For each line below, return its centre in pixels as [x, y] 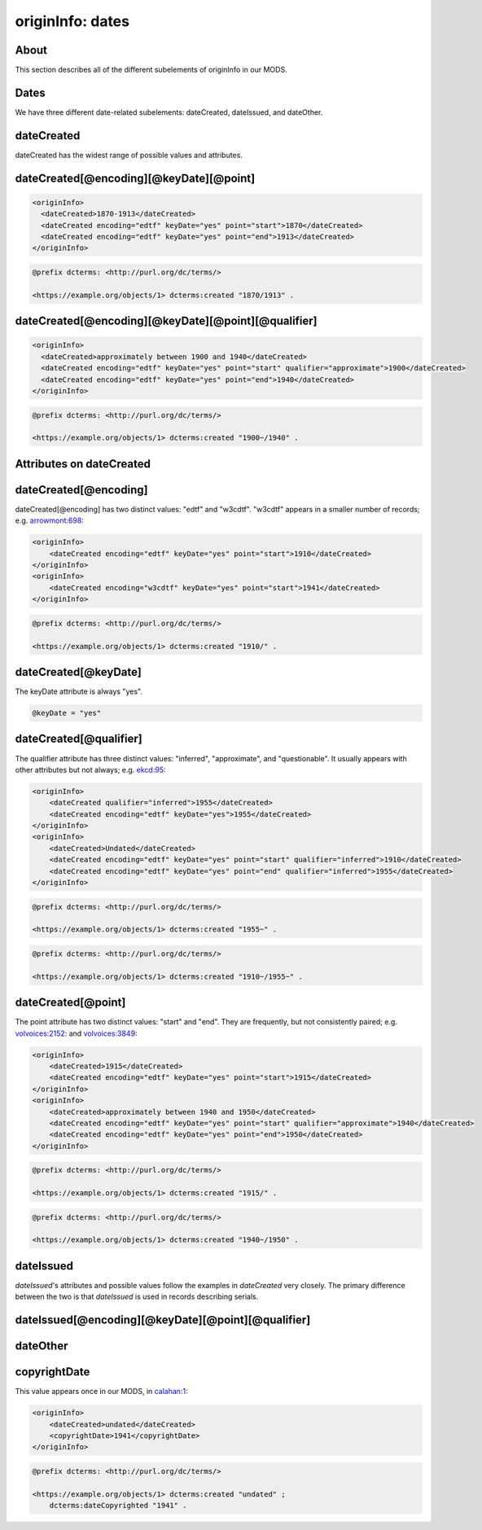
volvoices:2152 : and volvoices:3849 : [76, 1033]
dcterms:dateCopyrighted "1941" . [118, 1506]
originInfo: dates [72, 21]
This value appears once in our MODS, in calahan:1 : [101, 1392]
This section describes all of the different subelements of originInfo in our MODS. [151, 70]
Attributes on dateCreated [83, 464]
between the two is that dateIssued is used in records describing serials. [137, 1297]
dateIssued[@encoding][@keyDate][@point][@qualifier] [163, 1320]
